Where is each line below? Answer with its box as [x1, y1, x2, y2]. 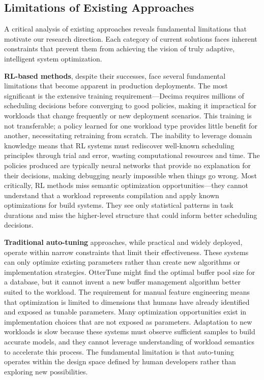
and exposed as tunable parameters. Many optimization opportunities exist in [4, 306, 247, 317]
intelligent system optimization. [4, 53, 102, 64]
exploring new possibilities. [4, 366, 88, 376]
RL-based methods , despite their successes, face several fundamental [4, 70, 226, 81]
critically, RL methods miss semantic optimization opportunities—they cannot [4, 180, 248, 191]
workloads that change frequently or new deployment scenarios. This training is [4, 110, 252, 120]
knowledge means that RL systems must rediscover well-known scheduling [4, 140, 234, 150]
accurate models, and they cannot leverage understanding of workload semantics [4, 336, 255, 347]
